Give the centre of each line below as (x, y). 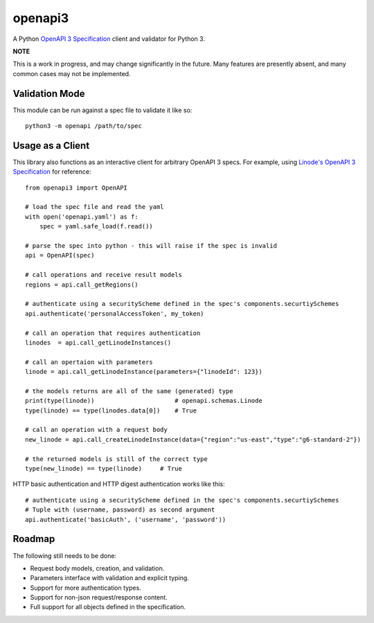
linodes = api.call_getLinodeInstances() (98, 342)
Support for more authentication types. (86, 588)
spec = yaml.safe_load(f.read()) (96, 226)
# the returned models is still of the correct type (116, 459)
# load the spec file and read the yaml (95, 207)
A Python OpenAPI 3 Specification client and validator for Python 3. (109, 39)
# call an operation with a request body (96, 430)
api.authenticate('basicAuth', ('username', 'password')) (126, 520)
